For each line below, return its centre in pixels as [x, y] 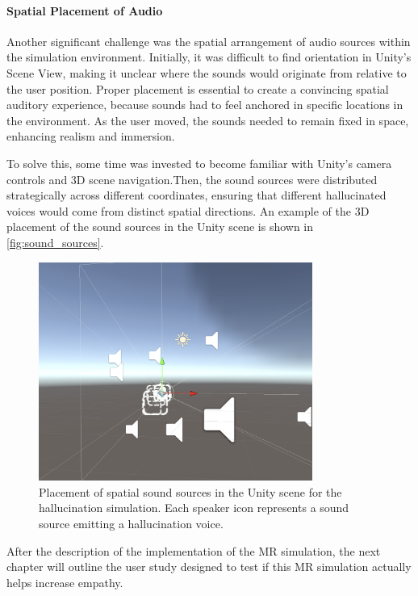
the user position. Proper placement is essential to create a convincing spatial [198, 88]
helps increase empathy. [65, 582]
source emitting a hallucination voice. [131, 523]
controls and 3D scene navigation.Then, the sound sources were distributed [192, 179]
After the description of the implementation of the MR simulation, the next [194, 550]
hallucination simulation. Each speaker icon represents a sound [194, 508]
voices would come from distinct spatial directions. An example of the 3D [188, 210]
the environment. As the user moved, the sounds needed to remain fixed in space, [208, 120]
